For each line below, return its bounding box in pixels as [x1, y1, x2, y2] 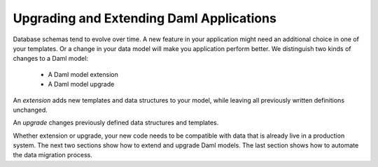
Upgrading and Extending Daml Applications [13, 10, 276, 26]
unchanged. [13, 106, 48, 114]
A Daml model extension [48, 70, 118, 78]
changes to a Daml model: [13, 55, 89, 63]
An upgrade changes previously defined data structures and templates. [13, 119, 219, 127]
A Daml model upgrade [48, 80, 115, 89]
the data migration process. [13, 151, 92, 159]
